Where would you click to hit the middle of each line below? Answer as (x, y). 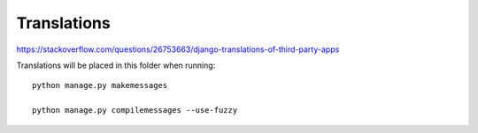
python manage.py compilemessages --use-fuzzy (135, 111)
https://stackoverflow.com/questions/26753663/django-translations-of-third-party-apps (178, 49)
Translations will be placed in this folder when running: (116, 65)
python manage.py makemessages (100, 85)
